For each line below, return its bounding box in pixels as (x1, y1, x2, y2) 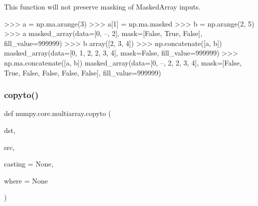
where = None (4, 175, 48, 185)
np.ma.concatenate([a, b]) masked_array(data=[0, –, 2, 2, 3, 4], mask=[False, (4, 57, 242, 67)
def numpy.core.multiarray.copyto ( (4, 108, 111, 118)
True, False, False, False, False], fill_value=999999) (4, 67, 161, 77)
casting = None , (4, 158, 54, 169)
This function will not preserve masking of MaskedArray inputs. (4, 1, 201, 11)
